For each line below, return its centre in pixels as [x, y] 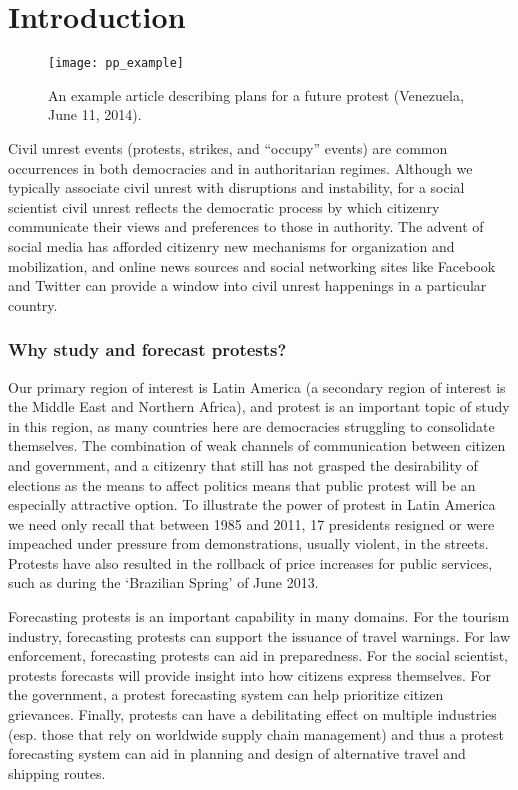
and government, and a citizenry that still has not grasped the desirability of [243, 464]
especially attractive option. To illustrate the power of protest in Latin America [252, 504]
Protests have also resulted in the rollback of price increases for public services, [250, 562]
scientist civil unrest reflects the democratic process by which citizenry [224, 206]
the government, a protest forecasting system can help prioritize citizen [226, 694]
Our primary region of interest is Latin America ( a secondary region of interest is [257, 386]
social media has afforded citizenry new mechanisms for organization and [231, 245]
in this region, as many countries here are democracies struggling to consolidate [251, 425]
